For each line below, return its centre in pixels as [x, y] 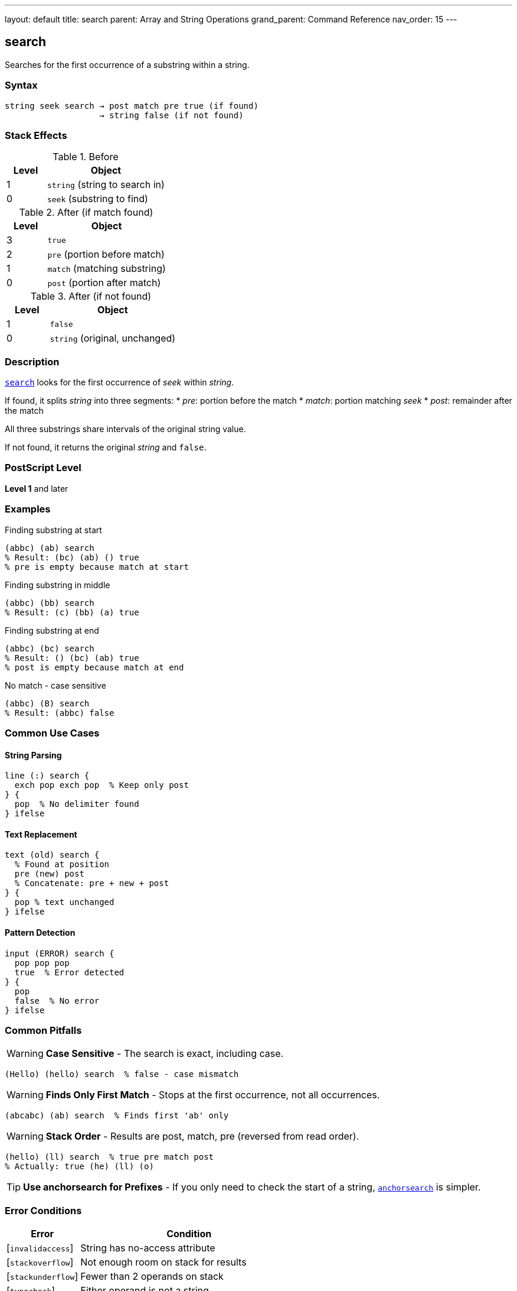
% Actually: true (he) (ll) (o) [79, 1167]
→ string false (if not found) [171, 115]
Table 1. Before [86, 157]
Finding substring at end [52, 630]
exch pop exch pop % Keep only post [102, 785]
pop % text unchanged [64, 902]
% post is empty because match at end [94, 667]
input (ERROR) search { [60, 953]
